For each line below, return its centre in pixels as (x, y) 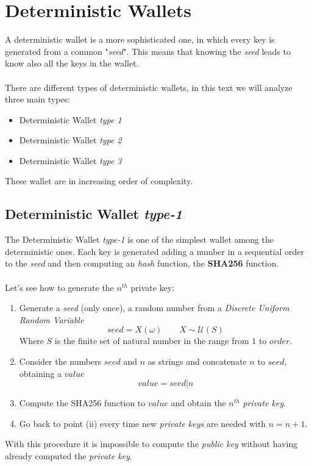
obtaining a (41, 373)
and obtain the (198, 403)
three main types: (38, 99)
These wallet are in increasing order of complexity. (99, 181)
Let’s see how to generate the (59, 287)
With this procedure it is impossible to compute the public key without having (151, 444)
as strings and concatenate (197, 361)
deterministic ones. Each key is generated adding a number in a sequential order (155, 251)
